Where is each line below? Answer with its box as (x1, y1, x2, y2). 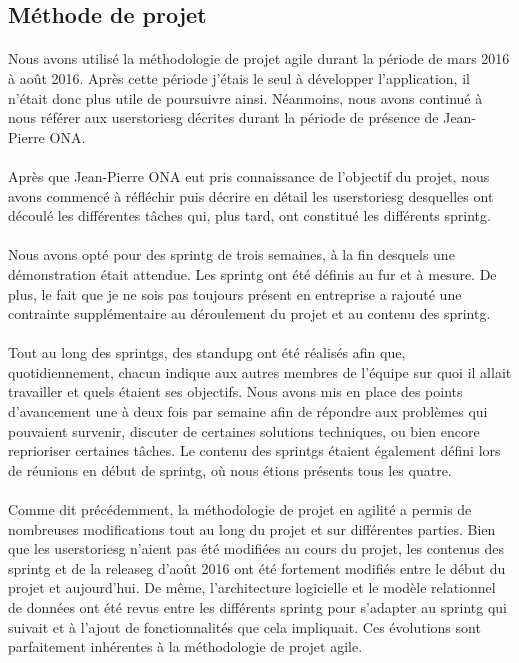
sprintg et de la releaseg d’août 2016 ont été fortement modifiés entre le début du (8, 557, 506, 578)
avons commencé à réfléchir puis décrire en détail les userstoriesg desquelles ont (8, 185, 494, 206)
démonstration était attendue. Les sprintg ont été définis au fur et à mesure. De (8, 263, 497, 284)
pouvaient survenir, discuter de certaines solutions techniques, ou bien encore (8, 420, 480, 441)
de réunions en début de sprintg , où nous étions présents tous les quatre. (8, 459, 452, 480)
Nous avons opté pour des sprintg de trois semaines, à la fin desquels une (8, 244, 455, 265)
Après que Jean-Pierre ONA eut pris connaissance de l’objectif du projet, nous (8, 165, 490, 186)
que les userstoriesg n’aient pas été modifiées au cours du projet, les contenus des (8, 538, 504, 559)
